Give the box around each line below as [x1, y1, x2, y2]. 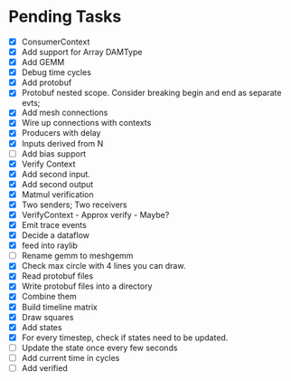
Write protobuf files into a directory [21, 281, 153, 291]
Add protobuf [21, 77, 72, 88]
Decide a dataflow [21, 230, 90, 241]
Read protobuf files [21, 271, 94, 281]
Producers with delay [21, 128, 101, 138]
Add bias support [21, 148, 87, 159]
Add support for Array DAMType [21, 47, 143, 57]
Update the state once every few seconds [21, 342, 178, 353]
